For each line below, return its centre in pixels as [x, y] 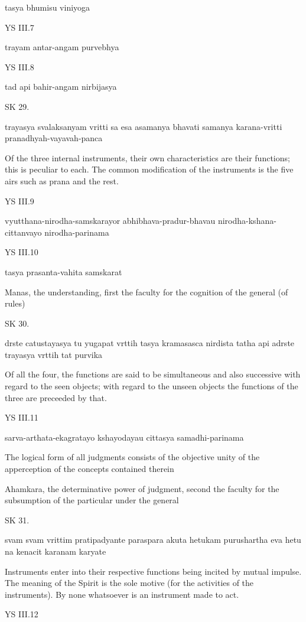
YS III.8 [19, 66]
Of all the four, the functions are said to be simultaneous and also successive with [153, 374]
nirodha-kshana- [247, 221]
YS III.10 [22, 252]
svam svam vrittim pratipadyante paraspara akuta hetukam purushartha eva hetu [153, 540]
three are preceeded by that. [56, 397]
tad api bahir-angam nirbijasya [61, 87]
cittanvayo [23, 232]
